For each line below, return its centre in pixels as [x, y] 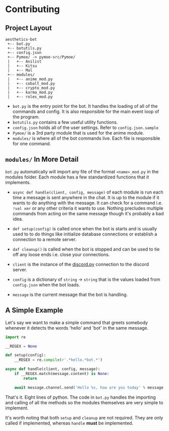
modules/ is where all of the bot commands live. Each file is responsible [86, 138]
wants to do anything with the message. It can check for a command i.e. [88, 203]
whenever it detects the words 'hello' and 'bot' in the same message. [77, 328]
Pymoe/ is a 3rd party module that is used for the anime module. [78, 133]
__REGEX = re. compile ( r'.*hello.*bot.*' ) [58, 360]
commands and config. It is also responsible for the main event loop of [86, 111]
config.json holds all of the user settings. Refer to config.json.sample [86, 128]
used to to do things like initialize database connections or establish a [85, 234]
